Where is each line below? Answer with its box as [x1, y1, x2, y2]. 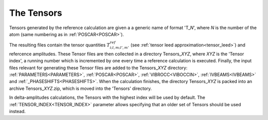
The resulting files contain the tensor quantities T [9, 42, 110, 48]
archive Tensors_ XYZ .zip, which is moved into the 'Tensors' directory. [9, 85, 152, 91]
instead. [9, 109, 26, 115]
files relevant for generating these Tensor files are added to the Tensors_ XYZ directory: [9, 65, 188, 71]
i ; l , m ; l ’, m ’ [110, 45, 129, 50]
